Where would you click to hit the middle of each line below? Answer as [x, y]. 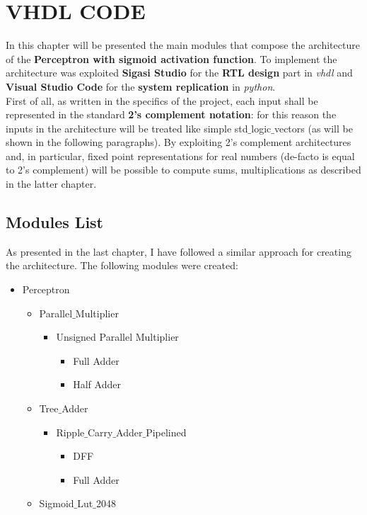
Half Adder [97, 384]
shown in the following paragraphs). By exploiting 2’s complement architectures [179, 142]
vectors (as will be [313, 128]
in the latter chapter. [51, 184]
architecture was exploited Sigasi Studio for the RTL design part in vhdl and [179, 73]
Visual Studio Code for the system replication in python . [141, 86]
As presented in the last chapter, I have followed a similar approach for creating [179, 251]
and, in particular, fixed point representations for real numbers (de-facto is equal [180, 155]
